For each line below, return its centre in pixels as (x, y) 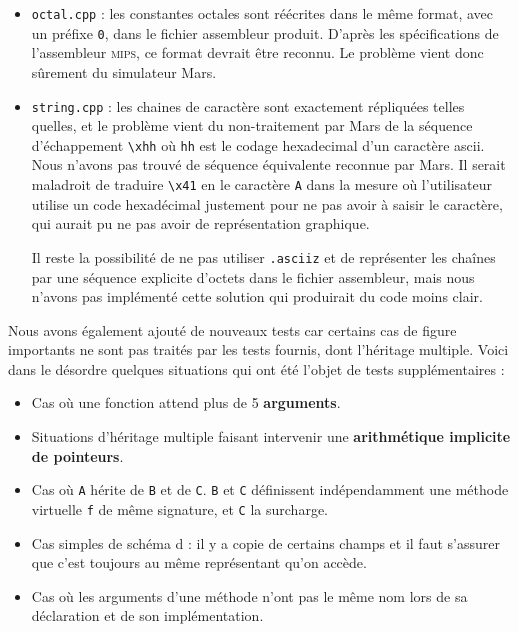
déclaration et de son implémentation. (147, 615)
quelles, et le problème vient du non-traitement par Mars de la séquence (252, 125)
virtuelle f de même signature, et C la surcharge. (179, 508)
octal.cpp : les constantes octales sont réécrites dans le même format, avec (262, 13)
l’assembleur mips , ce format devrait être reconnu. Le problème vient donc (257, 52)
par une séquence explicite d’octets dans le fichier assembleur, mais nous (253, 276)
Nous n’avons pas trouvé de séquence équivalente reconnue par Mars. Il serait (268, 164)
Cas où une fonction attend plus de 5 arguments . (186, 402)
